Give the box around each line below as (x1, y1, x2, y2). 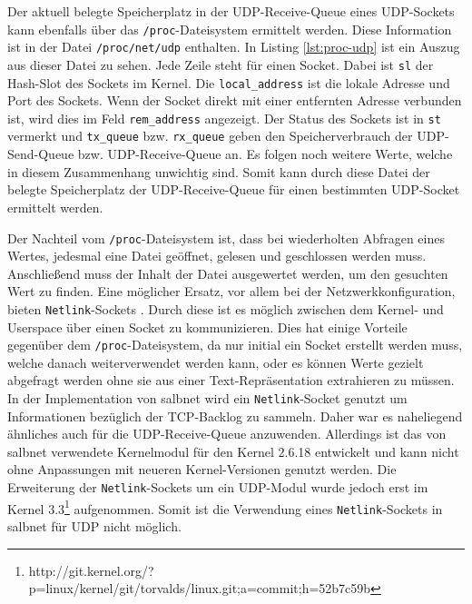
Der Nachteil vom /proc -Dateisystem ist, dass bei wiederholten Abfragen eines (7, 228, 445, 247)
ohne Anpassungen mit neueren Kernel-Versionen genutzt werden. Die (7, 460, 397, 479)
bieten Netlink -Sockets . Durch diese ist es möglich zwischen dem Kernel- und (7, 299, 444, 318)
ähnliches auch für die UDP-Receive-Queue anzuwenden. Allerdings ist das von (7, 424, 447, 443)
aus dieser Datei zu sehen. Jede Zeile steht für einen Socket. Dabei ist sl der (7, 54, 434, 74)
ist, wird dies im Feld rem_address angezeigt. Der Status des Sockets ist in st (7, 108, 441, 127)
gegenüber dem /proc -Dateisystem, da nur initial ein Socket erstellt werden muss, (7, 335, 463, 354)
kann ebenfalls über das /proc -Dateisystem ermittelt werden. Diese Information (7, 19, 452, 38)
